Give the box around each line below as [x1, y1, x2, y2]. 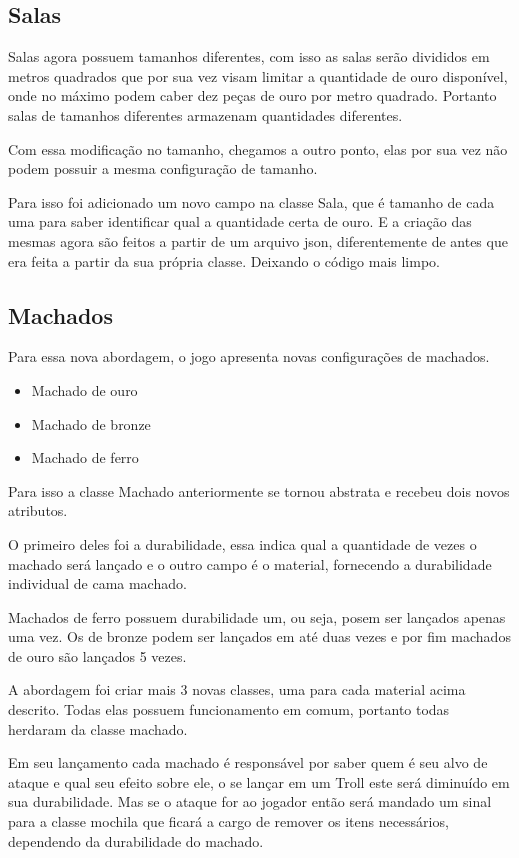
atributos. [8, 500, 68, 521]
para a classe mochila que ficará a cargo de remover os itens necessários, [8, 811, 449, 832]
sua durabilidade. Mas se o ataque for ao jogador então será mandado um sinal [8, 791, 492, 812]
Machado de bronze [31, 413, 151, 434]
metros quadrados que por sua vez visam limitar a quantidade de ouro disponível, [8, 65, 508, 86]
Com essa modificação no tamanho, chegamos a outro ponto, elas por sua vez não [8, 138, 508, 159]
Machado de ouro [31, 379, 138, 400]
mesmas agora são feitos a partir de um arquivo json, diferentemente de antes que [8, 230, 508, 251]
